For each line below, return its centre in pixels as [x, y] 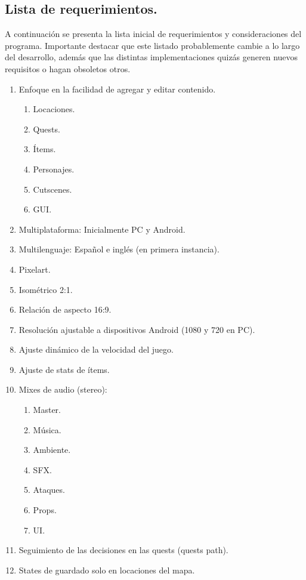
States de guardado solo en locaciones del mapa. [107, 570]
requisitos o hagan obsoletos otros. [68, 68]
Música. [47, 429]
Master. [47, 410]
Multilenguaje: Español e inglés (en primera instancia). [119, 249]
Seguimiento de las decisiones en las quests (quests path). [123, 550]
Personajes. [54, 169]
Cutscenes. [52, 189]
